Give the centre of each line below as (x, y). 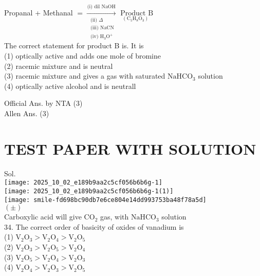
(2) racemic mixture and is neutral (59, 66)
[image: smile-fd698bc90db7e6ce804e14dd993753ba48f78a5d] (105, 200)
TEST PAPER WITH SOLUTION (130, 148)
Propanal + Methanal (39, 12)
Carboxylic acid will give (43, 217)
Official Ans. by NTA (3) (43, 103)
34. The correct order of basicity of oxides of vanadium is (94, 226)
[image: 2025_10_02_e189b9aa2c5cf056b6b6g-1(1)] (89, 191)
